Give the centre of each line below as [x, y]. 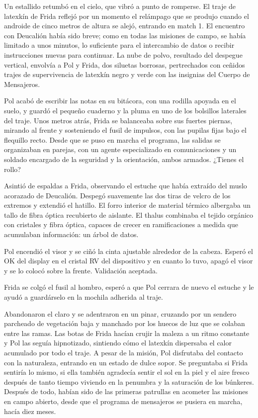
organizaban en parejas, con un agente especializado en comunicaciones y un [120, 149]
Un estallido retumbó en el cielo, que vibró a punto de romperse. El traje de [120, 6]
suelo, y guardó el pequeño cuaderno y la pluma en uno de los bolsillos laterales [125, 110]
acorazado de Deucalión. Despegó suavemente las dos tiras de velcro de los [117, 195]
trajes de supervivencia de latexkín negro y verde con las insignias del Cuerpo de [127, 74]
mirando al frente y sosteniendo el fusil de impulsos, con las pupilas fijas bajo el [125, 130]
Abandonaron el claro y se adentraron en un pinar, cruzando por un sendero [120, 313]
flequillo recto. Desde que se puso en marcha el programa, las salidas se [112, 139]
